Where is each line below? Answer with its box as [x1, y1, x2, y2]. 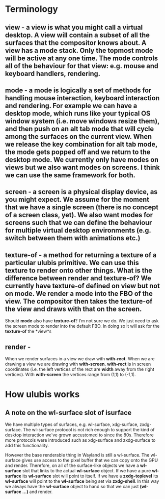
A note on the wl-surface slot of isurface [5, 408, 132, 417]
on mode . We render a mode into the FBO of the [5, 289, 153, 298]
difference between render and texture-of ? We [5, 274, 151, 282]
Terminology [5, 3, 58, 15]
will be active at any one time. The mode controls [5, 54, 158, 62]
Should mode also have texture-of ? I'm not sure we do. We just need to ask [5, 318, 159, 324]
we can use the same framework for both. [5, 171, 136, 179]
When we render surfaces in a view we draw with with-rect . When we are [5, 355, 155, 361]
